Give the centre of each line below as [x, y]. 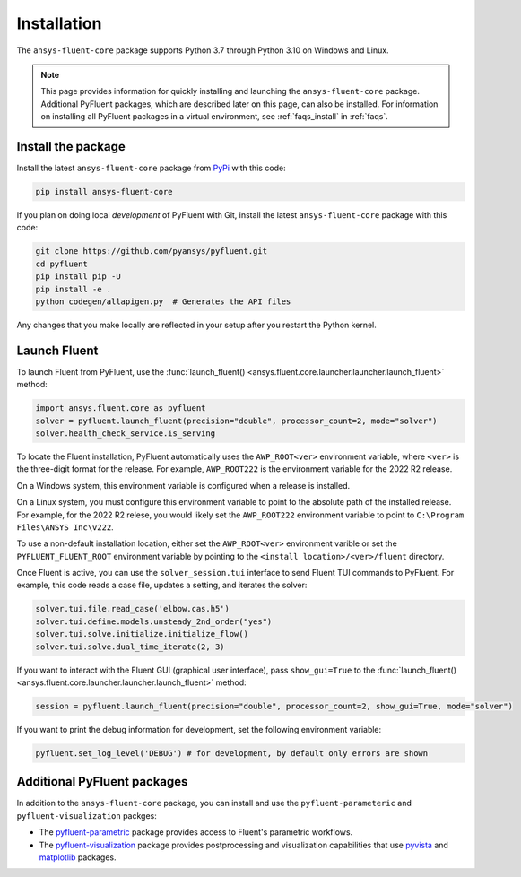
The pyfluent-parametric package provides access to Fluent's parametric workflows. [196, 832]
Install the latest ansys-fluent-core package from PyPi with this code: [151, 168]
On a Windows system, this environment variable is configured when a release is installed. [183, 485]
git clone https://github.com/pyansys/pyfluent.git [152, 252]
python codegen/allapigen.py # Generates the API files [163, 301]
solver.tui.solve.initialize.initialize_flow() [142, 634]
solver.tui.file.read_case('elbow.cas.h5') [133, 609]
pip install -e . [74, 289]
